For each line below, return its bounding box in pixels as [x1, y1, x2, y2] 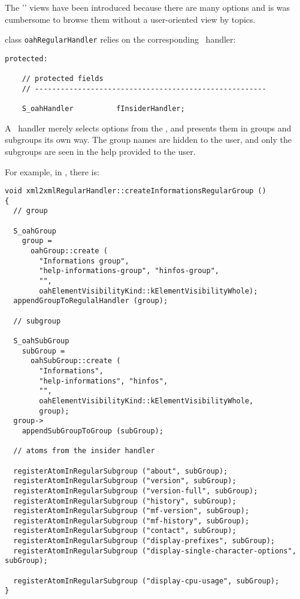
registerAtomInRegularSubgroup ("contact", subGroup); [13, 526, 237, 535]
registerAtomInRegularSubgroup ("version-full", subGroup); [13, 486, 258, 495]
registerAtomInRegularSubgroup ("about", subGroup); [13, 466, 228, 475]
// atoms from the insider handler [13, 447, 155, 456]
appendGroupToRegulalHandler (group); [13, 296, 168, 306]
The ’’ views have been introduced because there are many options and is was [5, 1, 290, 13]
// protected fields [22, 74, 104, 83]
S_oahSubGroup [13, 337, 69, 345]
